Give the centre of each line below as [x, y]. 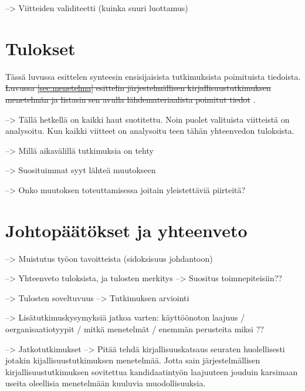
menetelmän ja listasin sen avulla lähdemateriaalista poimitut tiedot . [131, 99]
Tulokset [40, 48]
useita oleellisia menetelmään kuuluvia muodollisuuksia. [106, 383]
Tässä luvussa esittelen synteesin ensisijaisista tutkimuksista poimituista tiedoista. [153, 76]
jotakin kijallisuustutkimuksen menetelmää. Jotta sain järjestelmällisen [133, 360]
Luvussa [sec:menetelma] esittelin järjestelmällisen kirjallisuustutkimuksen [138, 88]
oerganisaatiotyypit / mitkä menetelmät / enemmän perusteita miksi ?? [135, 328]
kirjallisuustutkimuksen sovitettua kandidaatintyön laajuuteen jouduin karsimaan [152, 371]
